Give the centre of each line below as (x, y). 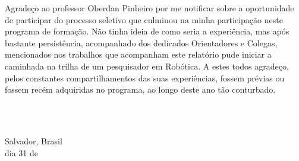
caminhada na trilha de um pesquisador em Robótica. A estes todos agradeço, (147, 66)
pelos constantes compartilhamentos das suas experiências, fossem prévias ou (145, 78)
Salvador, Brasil (34, 141)
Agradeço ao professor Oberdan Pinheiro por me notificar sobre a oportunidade (149, 8)
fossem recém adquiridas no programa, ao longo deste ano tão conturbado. (140, 89)
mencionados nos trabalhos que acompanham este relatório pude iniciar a (138, 54)
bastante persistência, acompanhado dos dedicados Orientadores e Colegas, (141, 42)
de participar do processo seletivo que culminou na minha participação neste (144, 19)
